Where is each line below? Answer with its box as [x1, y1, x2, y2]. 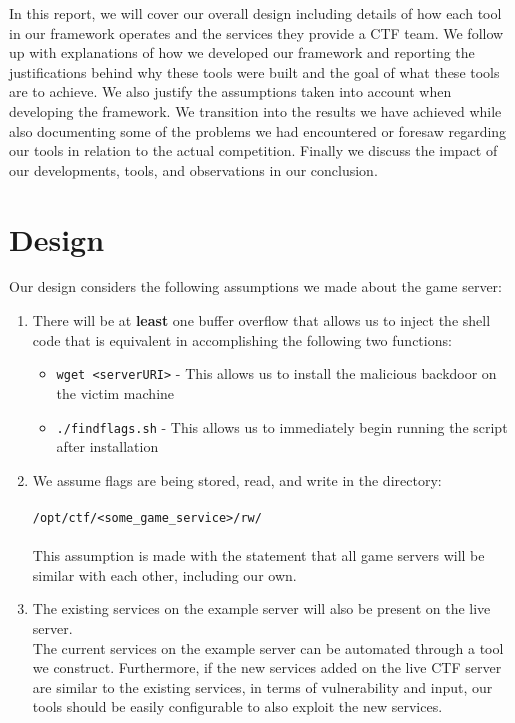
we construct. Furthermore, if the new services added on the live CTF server [32, 657, 502, 678]
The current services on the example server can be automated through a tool [32, 637, 504, 658]
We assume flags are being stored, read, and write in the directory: [32, 469, 442, 490]
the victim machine [56, 382, 175, 403]
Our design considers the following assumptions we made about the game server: [9, 276, 502, 297]
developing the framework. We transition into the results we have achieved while [9, 100, 502, 121]
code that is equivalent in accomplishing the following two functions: [32, 329, 452, 350]
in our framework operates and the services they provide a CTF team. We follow [9, 22, 504, 43]
